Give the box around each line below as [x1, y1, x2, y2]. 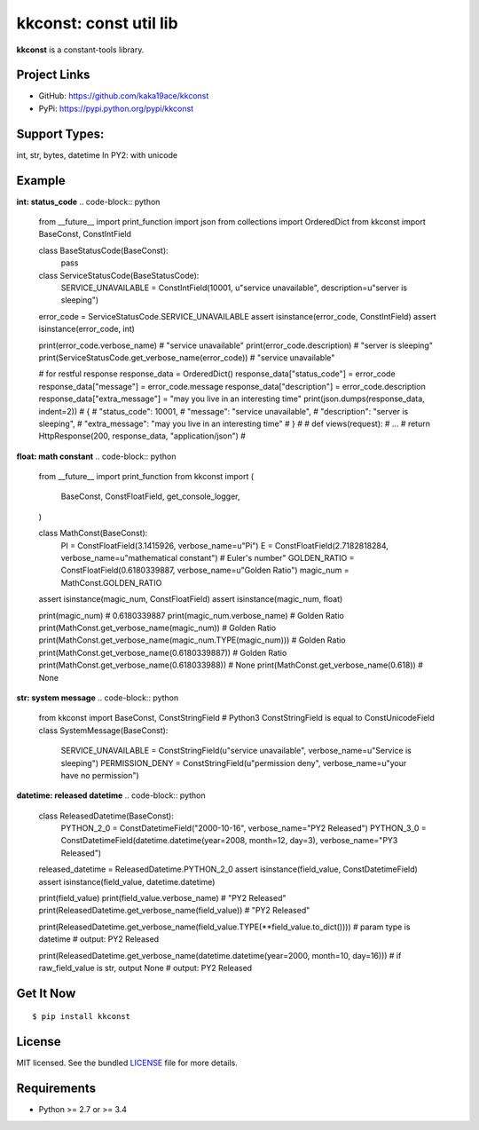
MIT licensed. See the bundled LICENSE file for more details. [16, 1057, 239, 1069]
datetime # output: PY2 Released [38, 934, 160, 944]
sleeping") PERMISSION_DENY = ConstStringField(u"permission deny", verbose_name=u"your [60, 757, 407, 768]
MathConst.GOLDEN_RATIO [60, 577, 162, 588]
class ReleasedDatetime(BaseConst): [38, 810, 175, 821]
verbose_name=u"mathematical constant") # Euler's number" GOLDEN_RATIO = [60, 553, 355, 564]
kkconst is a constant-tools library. [16, 44, 145, 55]
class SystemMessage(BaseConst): [38, 724, 169, 736]
